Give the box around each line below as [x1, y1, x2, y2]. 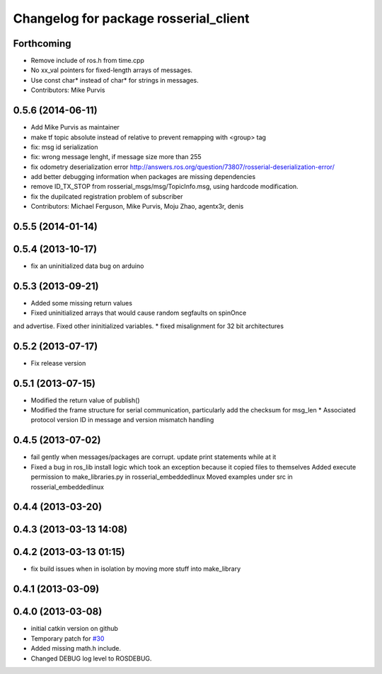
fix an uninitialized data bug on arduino [30, 262, 144, 270]
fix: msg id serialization [30, 142, 98, 151]
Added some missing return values [30, 299, 132, 308]
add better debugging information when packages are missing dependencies [30, 173, 256, 181]
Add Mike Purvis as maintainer [30, 123, 120, 132]
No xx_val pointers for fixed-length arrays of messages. [30, 66, 193, 74]
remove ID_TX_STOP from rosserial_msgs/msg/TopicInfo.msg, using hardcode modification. [30, 182, 299, 191]
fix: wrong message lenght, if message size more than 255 [30, 153, 202, 161]
